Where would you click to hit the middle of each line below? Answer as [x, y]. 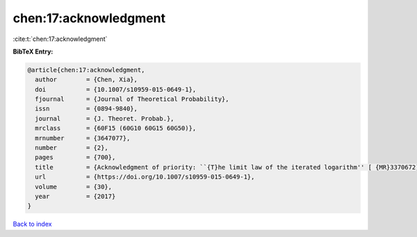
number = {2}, [72, 148]
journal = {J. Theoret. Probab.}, [105, 119]
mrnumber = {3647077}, [83, 138]
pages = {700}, [75, 157]
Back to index [32, 224]
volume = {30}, [74, 187]
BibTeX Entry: [33, 51]
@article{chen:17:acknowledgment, [86, 70]
